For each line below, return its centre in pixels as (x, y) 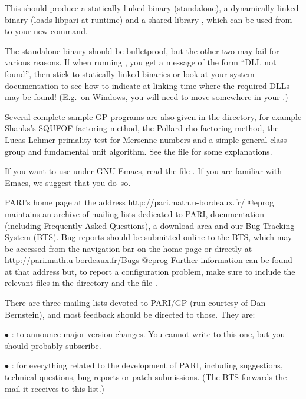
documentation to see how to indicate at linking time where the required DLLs (147, 85)
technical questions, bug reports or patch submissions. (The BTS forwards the (146, 377)
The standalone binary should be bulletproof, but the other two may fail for (142, 50)
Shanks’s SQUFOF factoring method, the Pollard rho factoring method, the (142, 128)
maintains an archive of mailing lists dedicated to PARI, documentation (135, 213)
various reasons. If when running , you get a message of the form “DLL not (141, 62)
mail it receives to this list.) (55, 388)
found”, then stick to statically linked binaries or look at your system (130, 73)
